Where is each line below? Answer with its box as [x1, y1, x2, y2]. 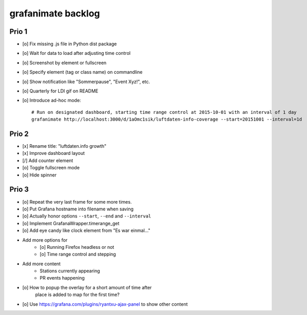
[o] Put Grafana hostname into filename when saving [22, 206, 133, 212]
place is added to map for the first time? [35, 291, 120, 298]
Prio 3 [9, 185, 29, 194]
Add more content [22, 261, 61, 267]
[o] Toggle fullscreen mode [22, 165, 80, 171]
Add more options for [22, 237, 68, 243]
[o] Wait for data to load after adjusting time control [22, 50, 131, 56]
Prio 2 [9, 130, 29, 138]
